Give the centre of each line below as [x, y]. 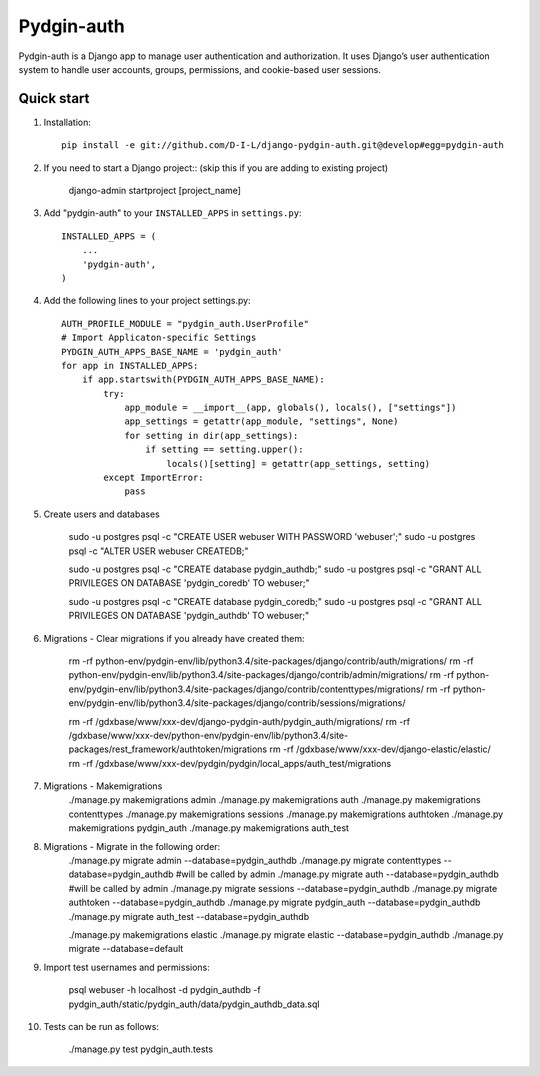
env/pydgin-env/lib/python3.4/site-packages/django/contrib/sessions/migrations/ [237, 703]
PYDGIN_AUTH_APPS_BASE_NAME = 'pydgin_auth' [172, 351]
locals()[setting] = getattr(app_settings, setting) [298, 463]
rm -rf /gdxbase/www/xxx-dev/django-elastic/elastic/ [380, 749]
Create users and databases [101, 514]
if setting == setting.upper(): [224, 449]
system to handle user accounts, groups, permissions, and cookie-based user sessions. [200, 69]
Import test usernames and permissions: [126, 967]
